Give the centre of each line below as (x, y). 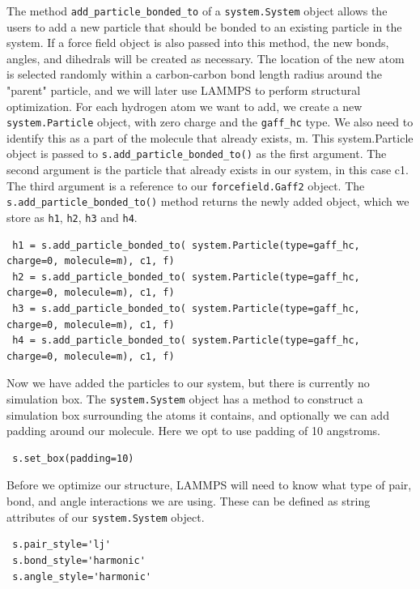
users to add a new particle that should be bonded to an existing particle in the (204, 26)
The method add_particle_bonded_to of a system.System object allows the (197, 11)
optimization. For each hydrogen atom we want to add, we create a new (185, 106)
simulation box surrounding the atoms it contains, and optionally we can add (198, 414)
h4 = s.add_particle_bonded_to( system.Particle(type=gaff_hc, (186, 341)
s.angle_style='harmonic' (82, 576)
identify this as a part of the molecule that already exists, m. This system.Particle (210, 137)
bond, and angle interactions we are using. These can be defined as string (189, 501)
